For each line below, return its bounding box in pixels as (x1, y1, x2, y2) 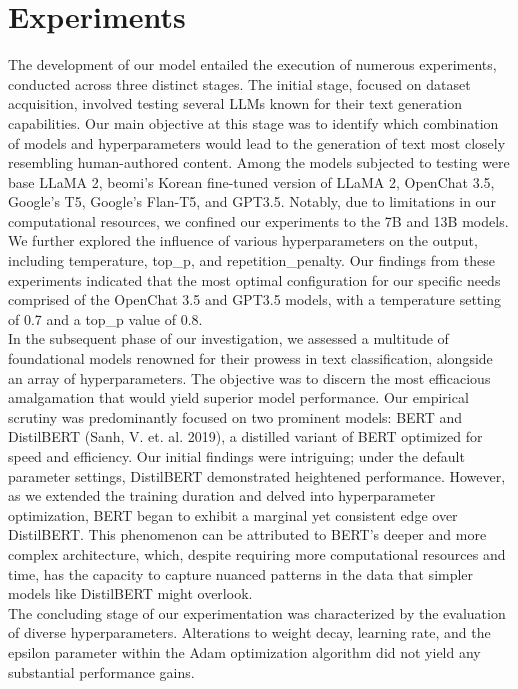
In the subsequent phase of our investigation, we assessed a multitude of (8, 328, 449, 349)
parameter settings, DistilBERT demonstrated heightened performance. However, (8, 465, 506, 486)
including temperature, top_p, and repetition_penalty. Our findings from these (8, 250, 495, 271)
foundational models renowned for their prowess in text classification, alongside (8, 348, 493, 369)
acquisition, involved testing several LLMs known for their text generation (8, 93, 462, 114)
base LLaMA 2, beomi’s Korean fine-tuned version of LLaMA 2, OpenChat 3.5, (8, 171, 495, 192)
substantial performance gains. (8, 661, 195, 682)
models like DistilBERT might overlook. (8, 583, 253, 604)
